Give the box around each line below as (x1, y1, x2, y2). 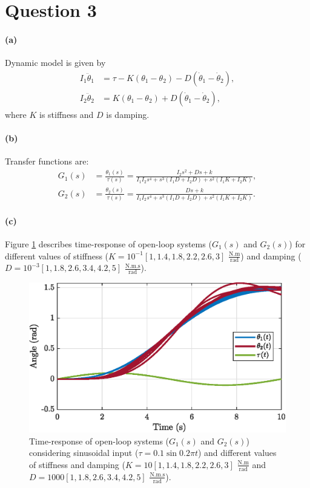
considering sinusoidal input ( (29, 446, 139, 459)
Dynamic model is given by (5, 56, 106, 69)
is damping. (106, 108, 150, 120)
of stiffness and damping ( (29, 458, 125, 470)
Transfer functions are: (5, 155, 89, 168)
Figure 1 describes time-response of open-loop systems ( (5, 237, 212, 250)
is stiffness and (39, 108, 94, 120)
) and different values (197, 446, 277, 459)
